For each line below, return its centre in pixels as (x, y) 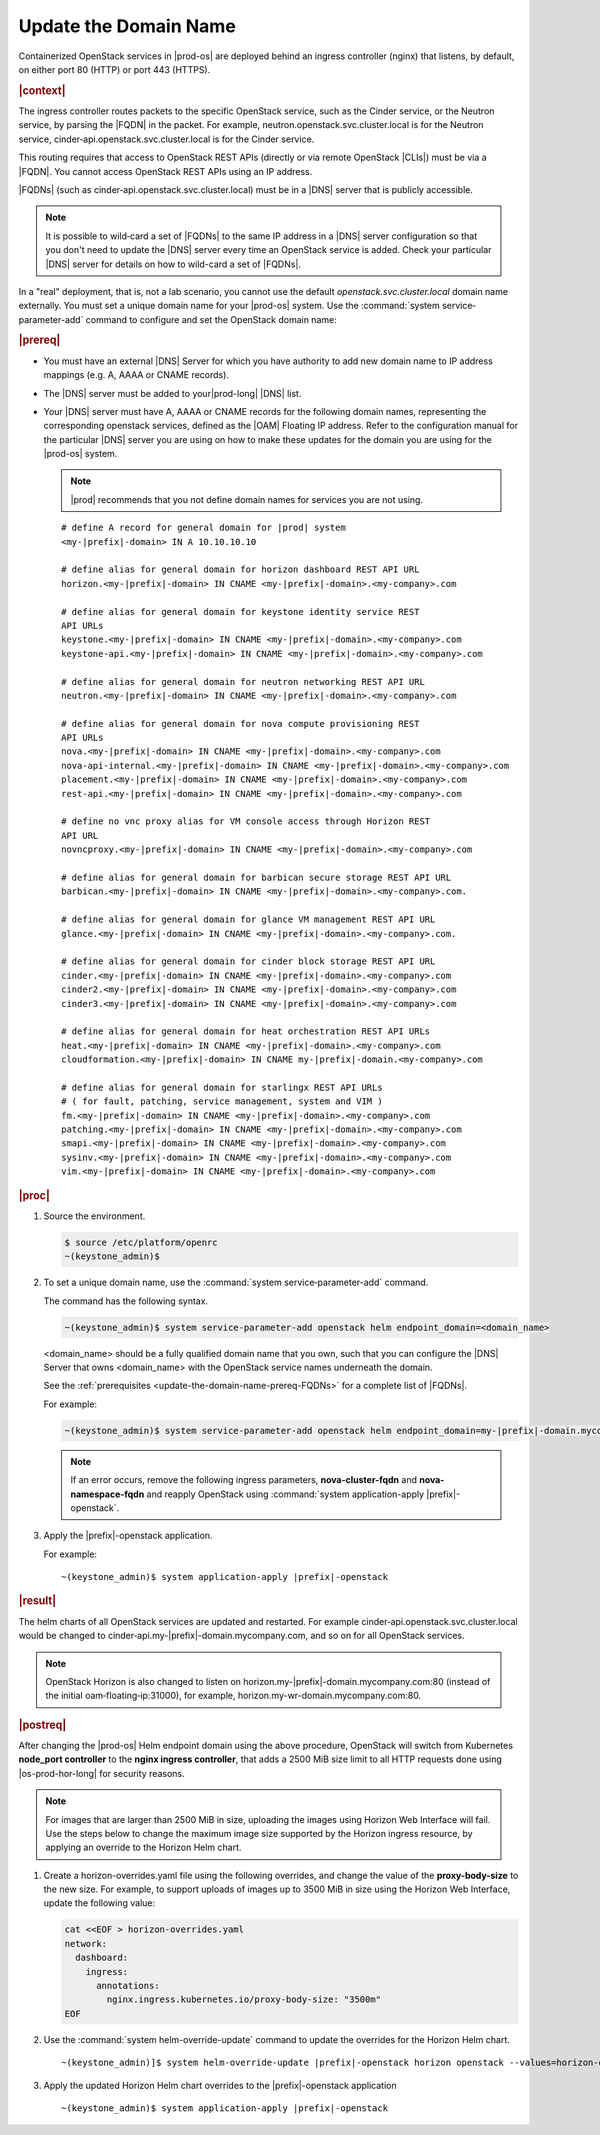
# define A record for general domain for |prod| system (204, 528)
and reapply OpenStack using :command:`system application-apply (285, 1494)
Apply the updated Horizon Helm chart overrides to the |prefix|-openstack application (220, 2085)
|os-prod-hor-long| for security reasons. (101, 1773)
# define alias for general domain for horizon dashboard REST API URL (240, 569)
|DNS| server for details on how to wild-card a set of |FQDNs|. (173, 264)
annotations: (128, 1985)
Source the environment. (94, 1216)
